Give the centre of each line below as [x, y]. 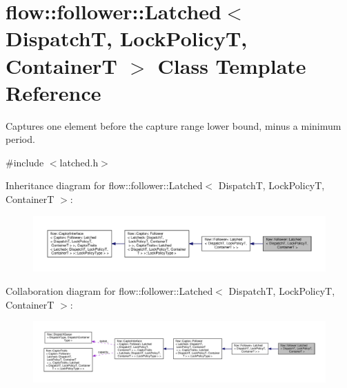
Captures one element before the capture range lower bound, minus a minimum [173, 125]
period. [20, 139]
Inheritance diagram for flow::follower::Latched [104, 185]
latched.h [79, 162]
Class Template [232, 65]
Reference [53, 92]
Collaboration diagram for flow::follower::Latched [109, 290]
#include [25, 162]
